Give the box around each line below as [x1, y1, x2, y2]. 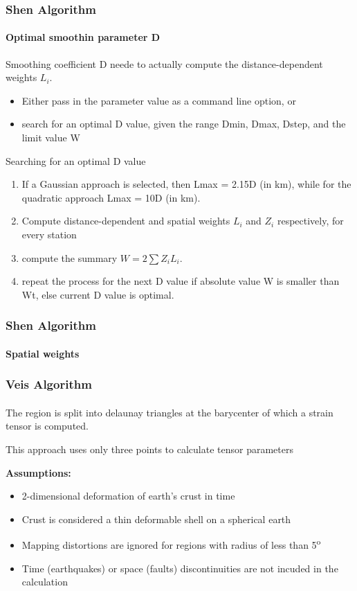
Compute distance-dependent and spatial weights [21, 213, 230, 228]
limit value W [21, 130, 80, 145]
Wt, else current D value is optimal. [21, 287, 174, 301]
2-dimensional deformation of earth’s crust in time [21, 488, 235, 503]
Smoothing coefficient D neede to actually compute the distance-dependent [6, 56, 323, 71]
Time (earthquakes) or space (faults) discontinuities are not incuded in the [21, 561, 338, 575]
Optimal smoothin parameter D [6, 30, 161, 44]
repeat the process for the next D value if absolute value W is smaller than [21, 274, 340, 288]
